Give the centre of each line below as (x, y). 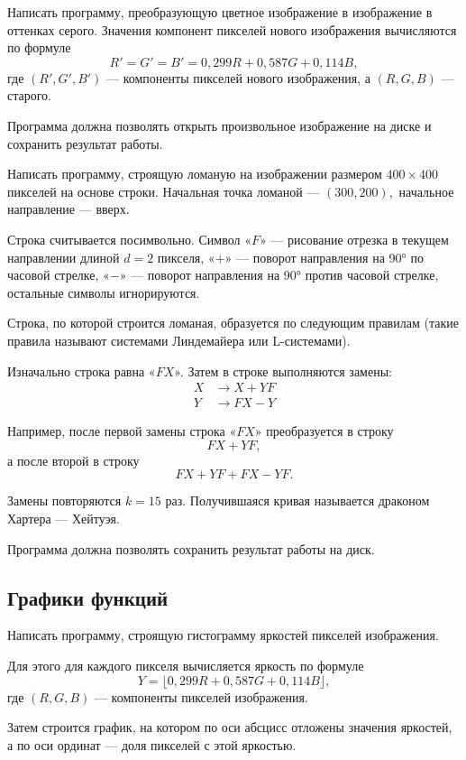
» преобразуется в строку (324, 431)
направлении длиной (64, 257)
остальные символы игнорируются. (104, 292)
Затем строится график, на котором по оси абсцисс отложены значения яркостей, (230, 727)
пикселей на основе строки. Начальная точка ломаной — (164, 191)
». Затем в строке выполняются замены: (283, 371)
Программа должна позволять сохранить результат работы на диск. (191, 548)
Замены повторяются (64, 500)
